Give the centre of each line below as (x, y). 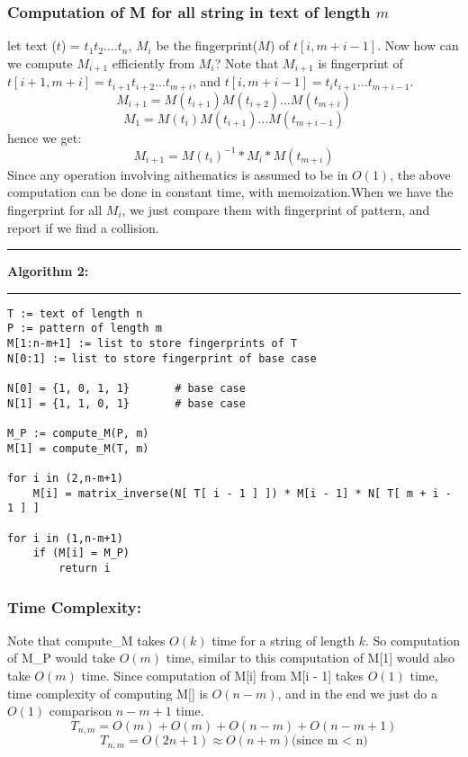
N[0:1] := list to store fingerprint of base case (162, 358)
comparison (81, 711)
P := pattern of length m (85, 329)
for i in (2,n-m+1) (65, 478)
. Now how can (418, 45)
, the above (420, 174)
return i (85, 568)
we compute (40, 62)
